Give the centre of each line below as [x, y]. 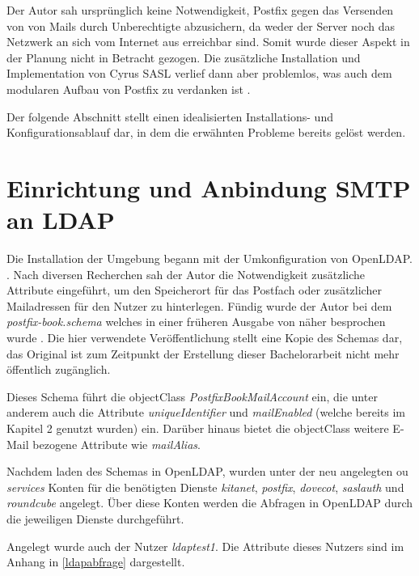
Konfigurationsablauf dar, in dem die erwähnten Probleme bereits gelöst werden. [206, 132]
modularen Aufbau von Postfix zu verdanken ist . [129, 89]
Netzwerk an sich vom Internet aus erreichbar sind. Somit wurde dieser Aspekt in [208, 42]
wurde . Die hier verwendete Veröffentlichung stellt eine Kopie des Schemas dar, [205, 338]
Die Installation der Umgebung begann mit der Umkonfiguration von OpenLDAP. [209, 258]
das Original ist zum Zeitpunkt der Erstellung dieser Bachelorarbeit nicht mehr [203, 353]
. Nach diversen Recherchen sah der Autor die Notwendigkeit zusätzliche [186, 274]
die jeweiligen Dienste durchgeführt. [95, 518]
